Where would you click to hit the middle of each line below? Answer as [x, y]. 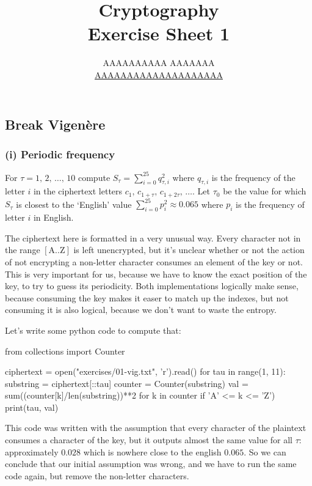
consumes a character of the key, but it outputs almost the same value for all [149, 440]
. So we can [265, 451]
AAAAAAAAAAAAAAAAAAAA [159, 74]
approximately [32, 451]
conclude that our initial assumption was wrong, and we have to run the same [151, 464]
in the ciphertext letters [78, 191]
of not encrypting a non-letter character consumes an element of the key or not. [154, 261]
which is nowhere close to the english [152, 451]
